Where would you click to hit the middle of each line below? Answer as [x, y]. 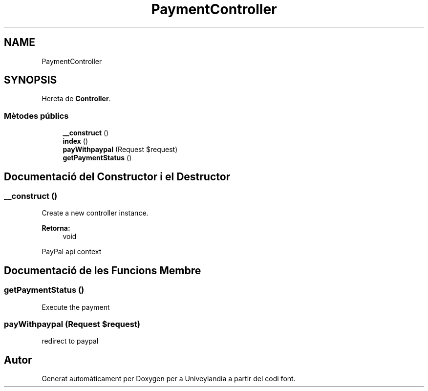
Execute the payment [76, 307]
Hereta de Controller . [76, 99]
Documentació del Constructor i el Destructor [117, 176]
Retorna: [56, 228]
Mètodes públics [36, 116]
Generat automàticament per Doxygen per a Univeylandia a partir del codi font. [169, 379]
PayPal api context [72, 252]
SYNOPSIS [31, 80]
